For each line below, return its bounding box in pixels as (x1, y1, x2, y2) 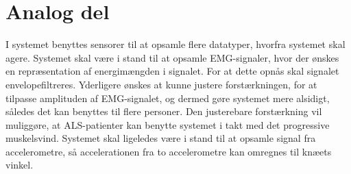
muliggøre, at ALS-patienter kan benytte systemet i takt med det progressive (5, 117, 330, 132)
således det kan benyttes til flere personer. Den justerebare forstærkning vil (5, 104, 322, 119)
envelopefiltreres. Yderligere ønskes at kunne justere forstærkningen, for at (5, 77, 317, 91)
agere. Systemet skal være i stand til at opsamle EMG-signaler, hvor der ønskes (5, 50, 339, 64)
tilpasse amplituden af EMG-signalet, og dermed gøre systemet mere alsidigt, (5, 90, 330, 105)
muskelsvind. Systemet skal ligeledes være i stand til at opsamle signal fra (5, 131, 316, 145)
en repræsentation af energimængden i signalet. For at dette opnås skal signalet (5, 64, 339, 78)
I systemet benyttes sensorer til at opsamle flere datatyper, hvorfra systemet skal (5, 37, 346, 51)
